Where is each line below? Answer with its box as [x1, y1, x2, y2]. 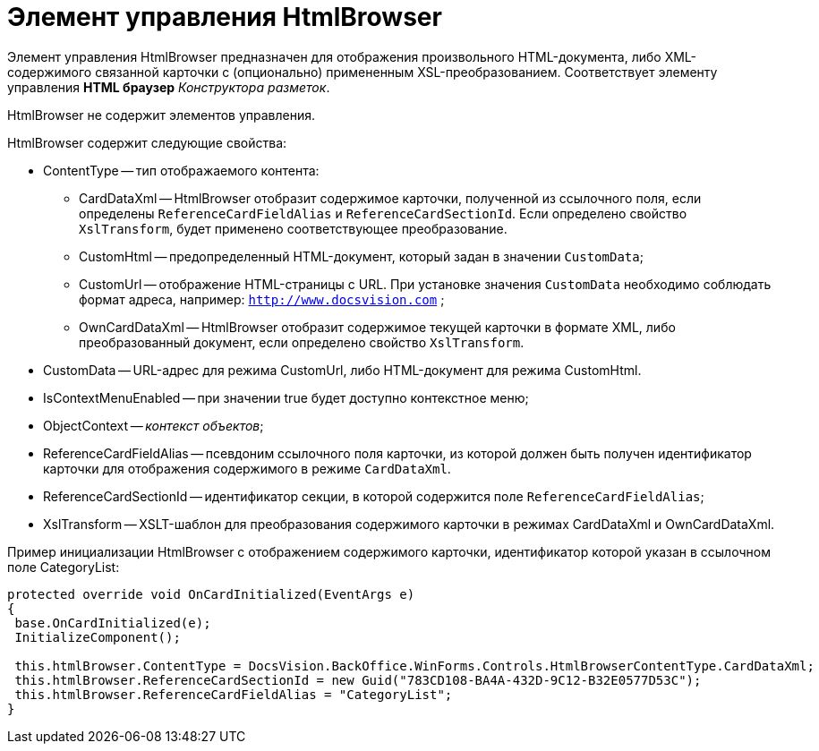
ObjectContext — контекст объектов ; [43, 417, 264, 433]
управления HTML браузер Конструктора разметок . [7, 79, 330, 95]
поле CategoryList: [7, 559, 120, 575]
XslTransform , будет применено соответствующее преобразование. [79, 220, 508, 236]
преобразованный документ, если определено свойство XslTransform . [79, 334, 525, 350]
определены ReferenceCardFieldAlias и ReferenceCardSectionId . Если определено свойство [79, 205, 687, 221]
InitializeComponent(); [14, 629, 181, 644]
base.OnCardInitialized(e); [14, 615, 211, 630]
